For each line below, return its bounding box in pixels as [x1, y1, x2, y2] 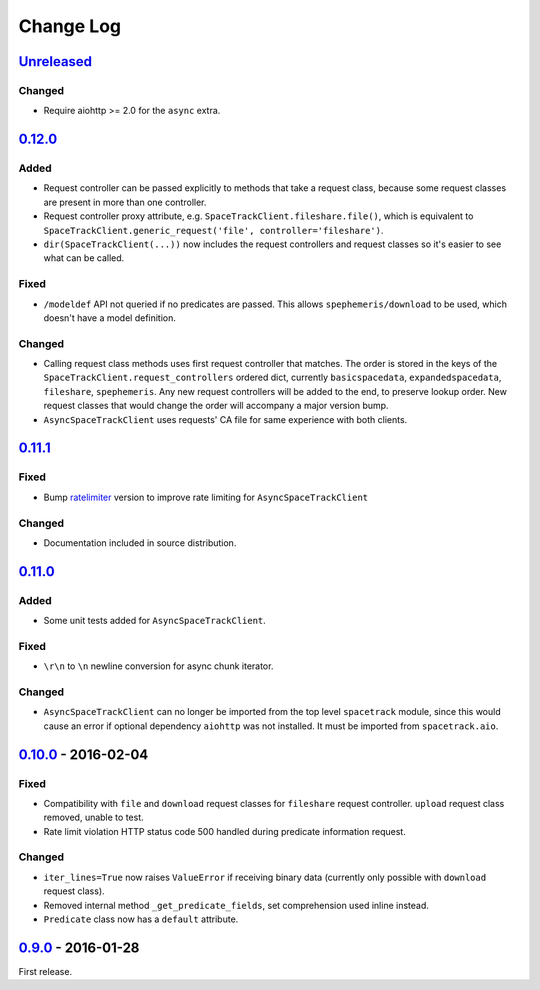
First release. [18, 965, 73, 977]
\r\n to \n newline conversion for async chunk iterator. [43, 660, 274, 672]
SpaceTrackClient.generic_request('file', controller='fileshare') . [43, 224, 384, 236]
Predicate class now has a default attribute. [43, 913, 239, 925]
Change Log [18, 15, 122, 37]
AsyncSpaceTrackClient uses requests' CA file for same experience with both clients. [43, 413, 408, 425]
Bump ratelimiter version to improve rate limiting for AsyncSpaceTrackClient [43, 491, 369, 503]
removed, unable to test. [43, 811, 144, 824]
